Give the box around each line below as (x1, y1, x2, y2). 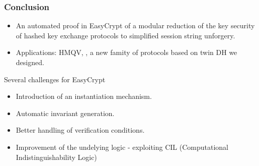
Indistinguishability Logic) (16, 151, 97, 162)
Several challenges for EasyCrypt (4, 74, 106, 84)
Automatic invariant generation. (16, 107, 115, 118)
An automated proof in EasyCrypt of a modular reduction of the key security (16, 20, 255, 31)
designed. (16, 57, 44, 67)
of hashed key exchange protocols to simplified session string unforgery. (16, 30, 235, 40)
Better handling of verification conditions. (16, 125, 145, 135)
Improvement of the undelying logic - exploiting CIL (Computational (16, 141, 228, 152)
